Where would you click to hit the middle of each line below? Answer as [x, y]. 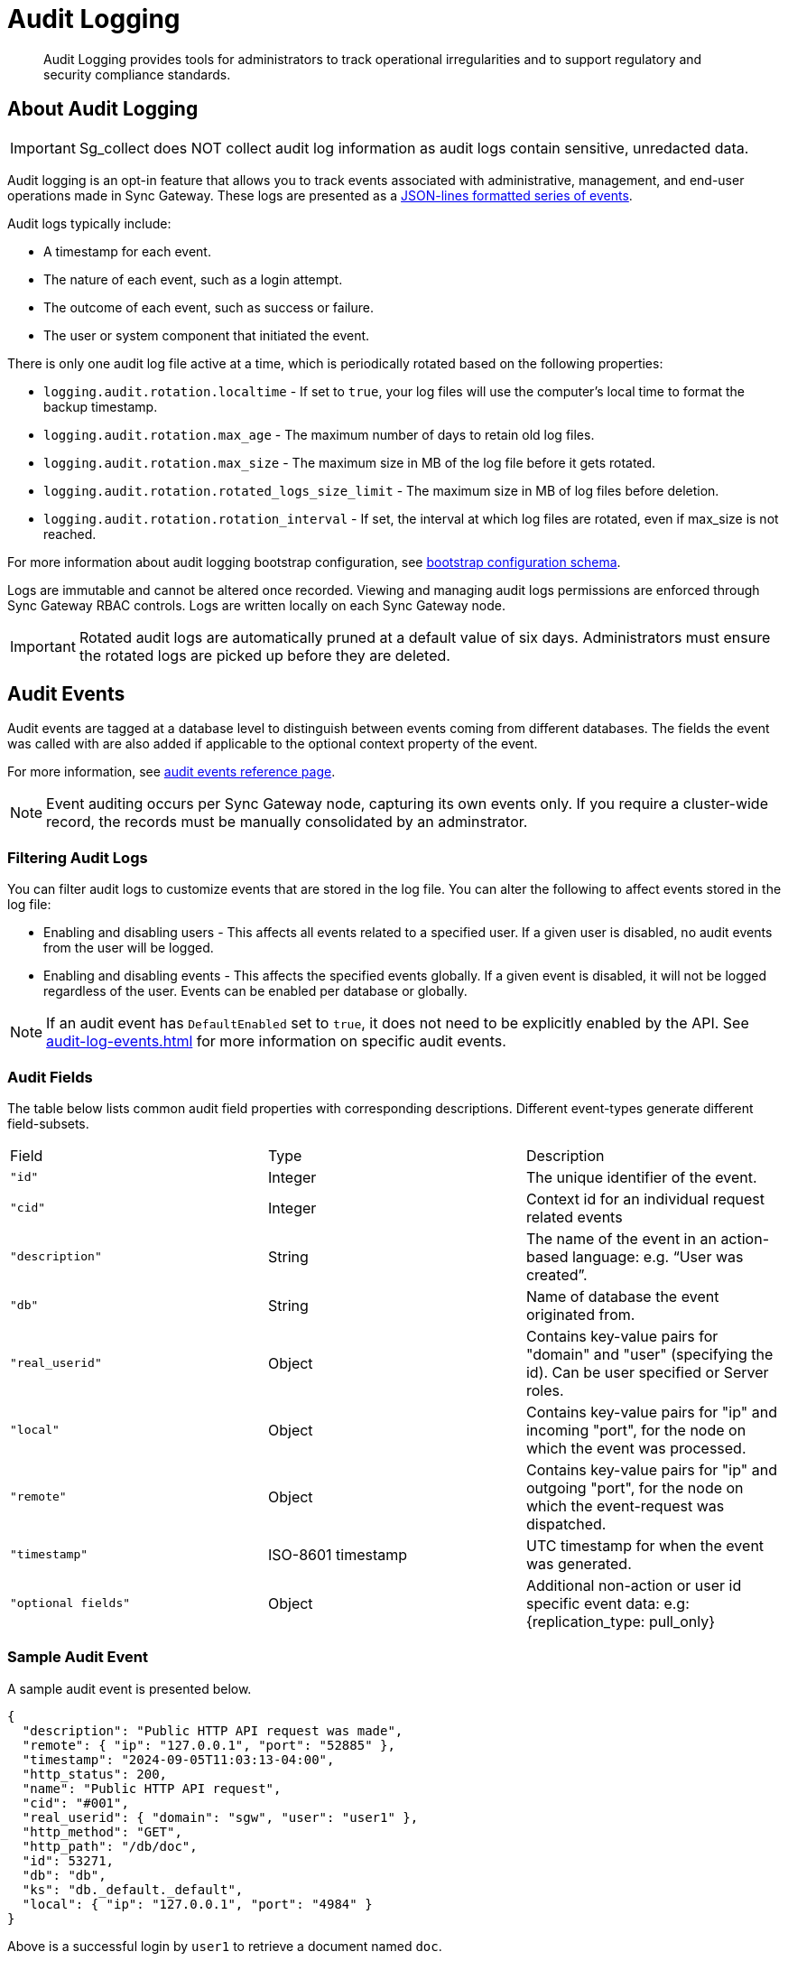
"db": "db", [64, 1875]
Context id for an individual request [645, 1199]
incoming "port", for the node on [636, 1430]
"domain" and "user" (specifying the [649, 1354]
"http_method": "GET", [102, 1831]
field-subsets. [48, 1123]
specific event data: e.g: [607, 1603]
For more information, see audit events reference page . [172, 772]
